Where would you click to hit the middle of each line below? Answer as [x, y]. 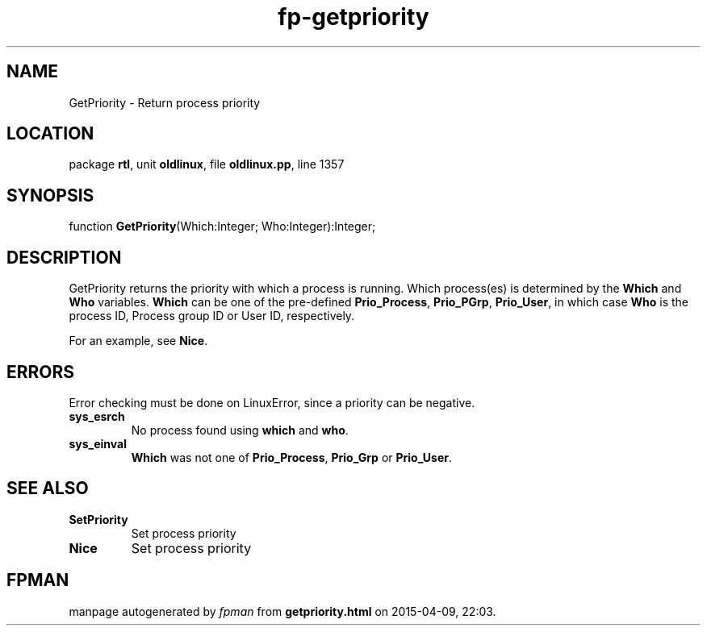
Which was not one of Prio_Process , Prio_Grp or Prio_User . [291, 457]
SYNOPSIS [50, 195]
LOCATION [50, 134]
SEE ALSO [48, 489]
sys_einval [98, 443]
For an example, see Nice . [138, 341]
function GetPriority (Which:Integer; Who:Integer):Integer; [222, 227]
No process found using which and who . [240, 430]
